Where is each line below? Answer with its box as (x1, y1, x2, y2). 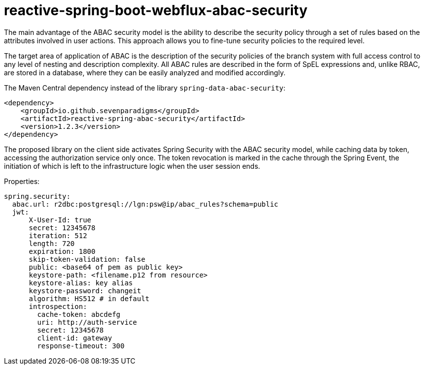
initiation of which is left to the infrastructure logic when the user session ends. (4, 161, 260, 170)
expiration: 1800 (29, 247, 96, 255)
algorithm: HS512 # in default (29, 294, 150, 303)
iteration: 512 (29, 231, 87, 240)
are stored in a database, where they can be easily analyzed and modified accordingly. (4, 68, 285, 77)
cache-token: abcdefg (37, 310, 121, 318)
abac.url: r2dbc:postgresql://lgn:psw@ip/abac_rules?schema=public (12, 200, 279, 208)
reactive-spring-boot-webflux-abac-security (4, 2, 308, 19)
